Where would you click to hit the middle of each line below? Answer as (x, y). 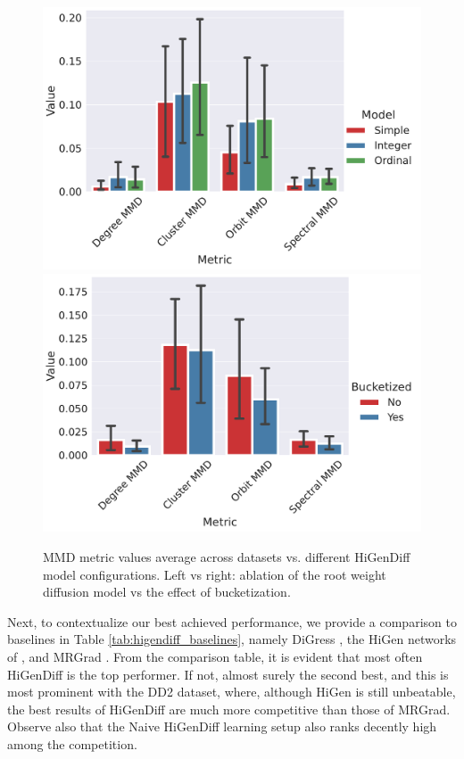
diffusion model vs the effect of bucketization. (167, 592)
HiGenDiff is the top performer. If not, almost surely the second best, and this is (228, 674)
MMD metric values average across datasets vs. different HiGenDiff (227, 557)
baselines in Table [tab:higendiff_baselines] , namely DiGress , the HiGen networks (232, 639)
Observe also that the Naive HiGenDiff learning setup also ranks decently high (222, 726)
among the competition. (72, 743)
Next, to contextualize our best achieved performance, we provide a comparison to (232, 621)
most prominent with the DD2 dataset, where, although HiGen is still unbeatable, (232, 692)
